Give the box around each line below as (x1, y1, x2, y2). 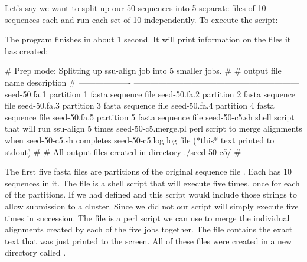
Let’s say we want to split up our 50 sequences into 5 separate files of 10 (5, 2, 266, 14)
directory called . (5, 246, 66, 258)
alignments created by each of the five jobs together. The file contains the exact (5, 223, 293, 235)
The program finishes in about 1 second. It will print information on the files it (5, 33, 291, 45)
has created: (5, 44, 48, 57)
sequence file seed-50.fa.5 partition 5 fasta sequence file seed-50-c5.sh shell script (5, 110, 295, 123)
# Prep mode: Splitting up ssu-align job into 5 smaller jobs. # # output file (5, 64, 282, 77)
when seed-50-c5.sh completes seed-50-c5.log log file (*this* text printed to (5, 133, 275, 146)
